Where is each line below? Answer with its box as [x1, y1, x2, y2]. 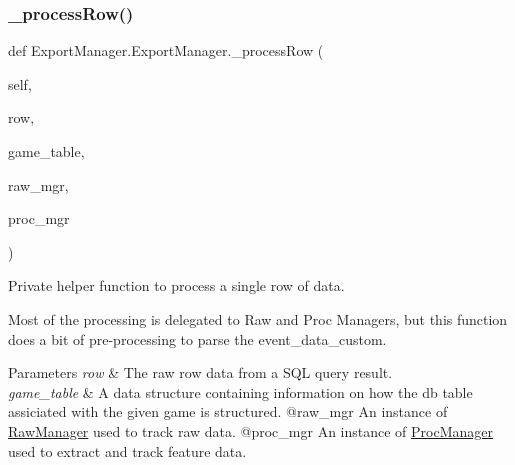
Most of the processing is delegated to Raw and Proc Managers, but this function [8, 308, 508, 329]
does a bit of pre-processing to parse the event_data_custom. [8, 328, 387, 349]
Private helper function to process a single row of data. [8, 275, 345, 296]
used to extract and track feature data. [8, 440, 247, 461]
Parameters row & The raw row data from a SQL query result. [8, 362, 393, 383]
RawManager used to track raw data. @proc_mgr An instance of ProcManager [8, 420, 494, 441]
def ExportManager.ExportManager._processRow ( [8, 40, 324, 61]
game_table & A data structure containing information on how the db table [8, 381, 473, 402]
